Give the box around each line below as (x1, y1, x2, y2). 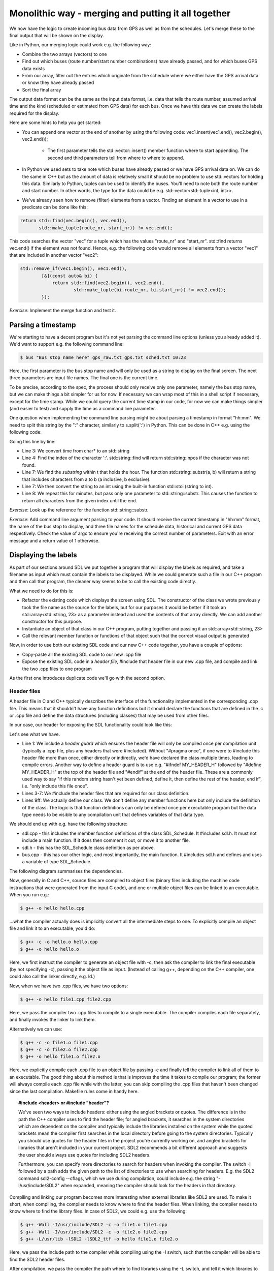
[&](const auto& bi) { (41, 273, 98, 279)
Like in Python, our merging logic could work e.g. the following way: (9, 42, 152, 48)
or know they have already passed (22, 79, 94, 86)
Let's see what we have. (9, 731, 60, 737)
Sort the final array (22, 86, 61, 93)
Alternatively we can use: (9, 1026, 62, 1032)
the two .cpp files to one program (22, 665, 92, 672)
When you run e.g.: (9, 891, 50, 897)
